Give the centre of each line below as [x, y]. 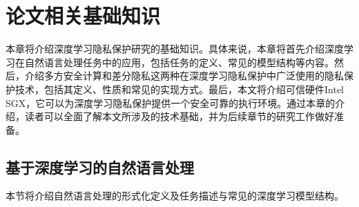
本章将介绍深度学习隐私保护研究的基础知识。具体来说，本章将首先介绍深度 [175, 49]
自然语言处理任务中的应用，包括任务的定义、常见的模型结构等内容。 [179, 62]
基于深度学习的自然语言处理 [100, 167]
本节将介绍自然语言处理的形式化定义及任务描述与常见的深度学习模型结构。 [175, 196]
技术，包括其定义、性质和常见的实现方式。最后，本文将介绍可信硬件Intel [179, 89]
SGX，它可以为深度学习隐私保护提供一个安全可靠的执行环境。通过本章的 [171, 102]
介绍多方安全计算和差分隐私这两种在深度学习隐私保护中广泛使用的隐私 [184, 76]
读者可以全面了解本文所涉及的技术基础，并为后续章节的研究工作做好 [179, 116]
